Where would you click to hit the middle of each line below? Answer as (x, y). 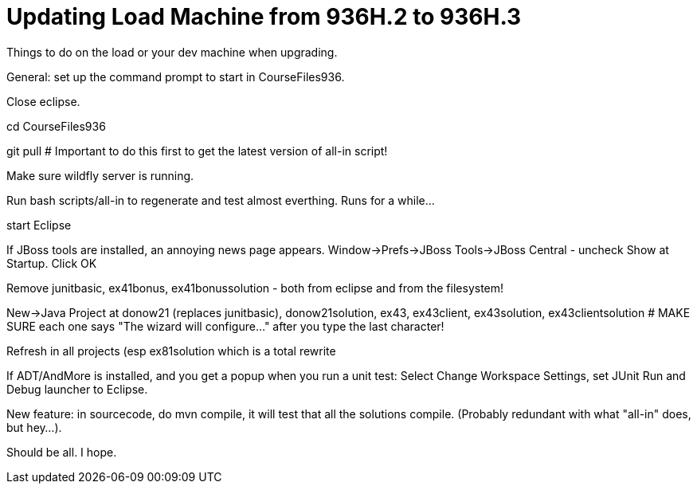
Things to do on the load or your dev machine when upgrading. (172, 52)
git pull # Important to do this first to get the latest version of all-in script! (197, 151)
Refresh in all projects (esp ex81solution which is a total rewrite (171, 351)
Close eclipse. (43, 101)
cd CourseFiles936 (56, 126)
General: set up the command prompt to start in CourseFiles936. (176, 76)
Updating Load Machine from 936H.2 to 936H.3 (264, 17)
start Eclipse (39, 225)
